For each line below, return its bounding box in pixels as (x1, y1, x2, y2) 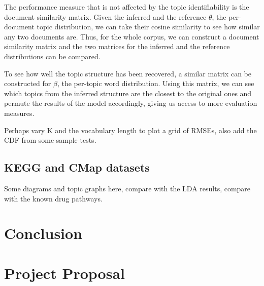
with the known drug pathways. (4, 193, 103, 203)
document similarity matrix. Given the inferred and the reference (4, 11, 207, 22)
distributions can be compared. (4, 51, 101, 61)
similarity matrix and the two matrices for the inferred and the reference (4, 41, 230, 52)
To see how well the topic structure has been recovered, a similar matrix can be (4, 68, 251, 78)
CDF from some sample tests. (4, 135, 96, 145)
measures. (4, 107, 35, 118)
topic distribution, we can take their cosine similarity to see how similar (37, 21, 260, 32)
